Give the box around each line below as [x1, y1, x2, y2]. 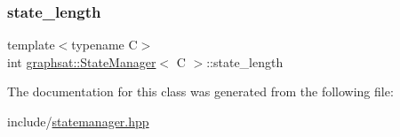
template [7, 35, 55, 54]
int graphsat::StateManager [7, 52, 156, 71]
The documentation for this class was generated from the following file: [7, 82, 394, 101]
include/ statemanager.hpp [7, 112, 149, 130]
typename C [71, 35, 138, 54]
